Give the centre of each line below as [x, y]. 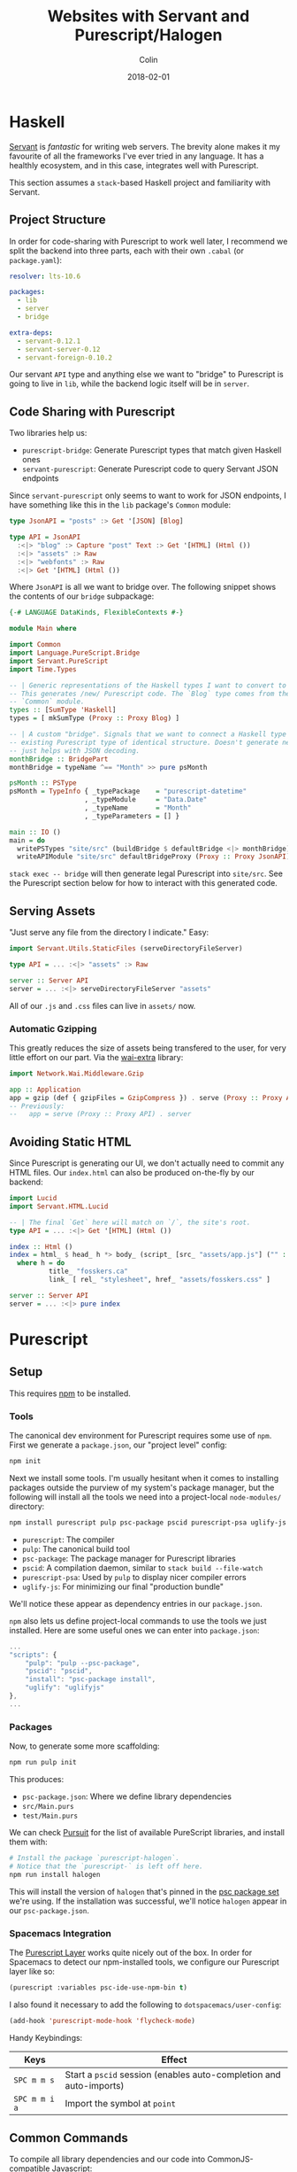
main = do [27, 840]
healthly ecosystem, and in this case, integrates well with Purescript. [134, 165]
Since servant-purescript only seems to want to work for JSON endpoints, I [148, 496]
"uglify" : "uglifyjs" [65, 1688]
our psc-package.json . [49, 1910]
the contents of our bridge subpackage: [82, 596]
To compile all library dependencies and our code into [107, 2160]
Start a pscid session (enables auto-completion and [173, 2075]
